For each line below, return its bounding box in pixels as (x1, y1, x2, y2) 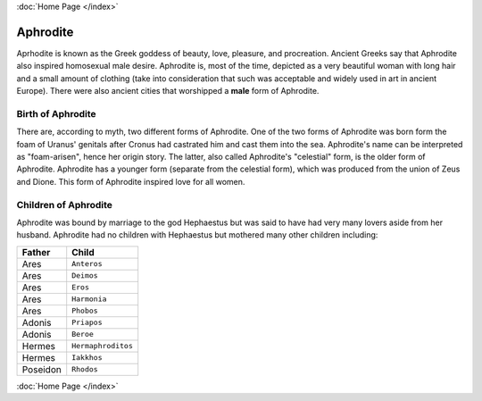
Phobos (71, 306, 98, 316)
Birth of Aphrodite (16, 107, 97, 120)
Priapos (71, 318, 103, 328)
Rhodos (71, 364, 98, 374)
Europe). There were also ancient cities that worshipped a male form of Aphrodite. (16, 86, 320, 96)
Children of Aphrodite (16, 198, 113, 211)
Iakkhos (71, 353, 103, 363)
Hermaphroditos (71, 341, 133, 351)
